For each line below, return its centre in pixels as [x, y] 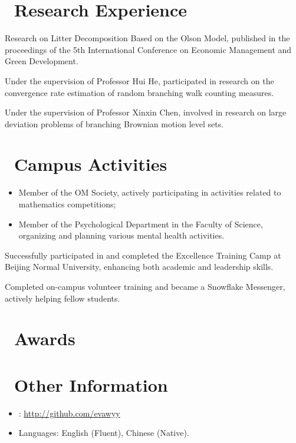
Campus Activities [91, 164]
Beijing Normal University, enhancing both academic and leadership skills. [139, 267]
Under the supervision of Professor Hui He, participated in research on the [139, 80]
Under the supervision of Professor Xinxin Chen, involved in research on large [146, 112]
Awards [45, 338]
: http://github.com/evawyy [69, 413]
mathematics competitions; [67, 204]
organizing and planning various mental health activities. [121, 235]
